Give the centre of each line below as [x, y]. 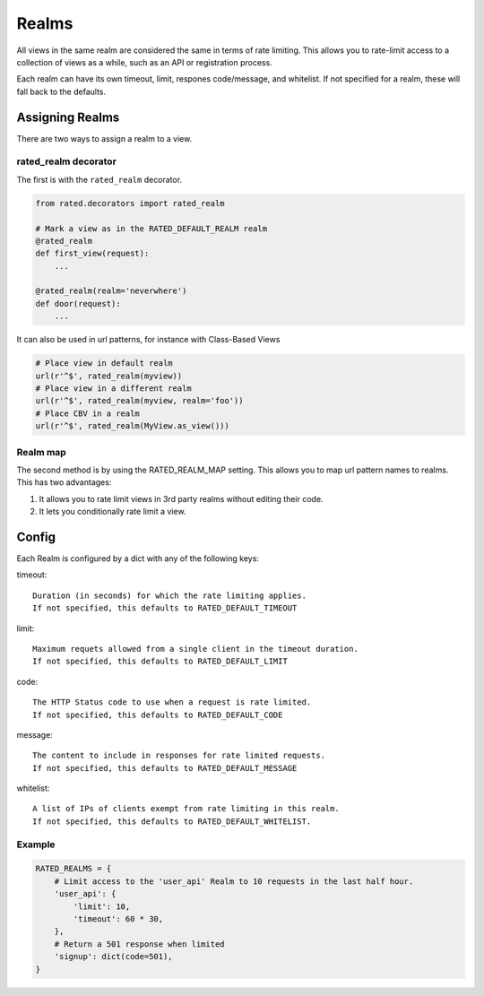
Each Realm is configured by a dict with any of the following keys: [138, 559]
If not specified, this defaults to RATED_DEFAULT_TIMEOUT [165, 608]
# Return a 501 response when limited [139, 944]
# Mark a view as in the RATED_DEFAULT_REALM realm [151, 228]
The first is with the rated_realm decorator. [99, 179]
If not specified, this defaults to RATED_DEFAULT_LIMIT [160, 662]
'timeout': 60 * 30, [118, 918]
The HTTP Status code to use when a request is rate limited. [172, 702]
